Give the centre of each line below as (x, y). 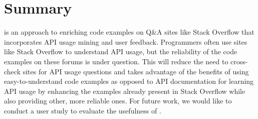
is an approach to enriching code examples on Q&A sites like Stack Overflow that (129, 32)
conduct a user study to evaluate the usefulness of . (83, 110)
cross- (239, 61)
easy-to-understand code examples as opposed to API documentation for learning (129, 81)
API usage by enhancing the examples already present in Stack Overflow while (125, 91)
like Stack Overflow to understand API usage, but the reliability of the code (121, 51)
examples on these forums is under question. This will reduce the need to (116, 61)
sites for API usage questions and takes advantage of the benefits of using (136, 71)
